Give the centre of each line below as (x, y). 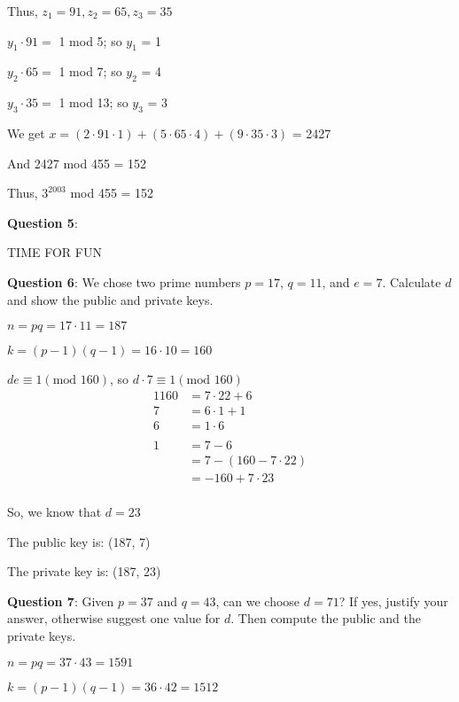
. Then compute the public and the (326, 618)
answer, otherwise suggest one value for (114, 618)
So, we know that (54, 511)
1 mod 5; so (90, 40)
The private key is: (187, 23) (84, 571)
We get (26, 133)
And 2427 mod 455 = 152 (77, 163)
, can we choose (258, 601)
